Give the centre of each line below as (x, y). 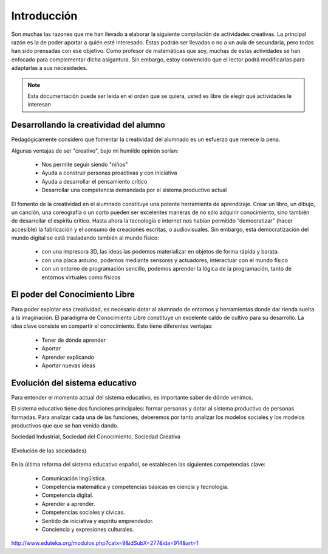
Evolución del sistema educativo (74, 383)
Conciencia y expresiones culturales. (88, 529)
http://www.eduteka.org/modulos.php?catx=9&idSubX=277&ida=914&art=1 (105, 543)
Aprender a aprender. (68, 504)
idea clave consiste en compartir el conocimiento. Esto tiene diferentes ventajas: (112, 326)
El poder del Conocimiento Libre (73, 295)
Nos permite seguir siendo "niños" (85, 164)
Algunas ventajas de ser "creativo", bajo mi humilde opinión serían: (95, 151)
